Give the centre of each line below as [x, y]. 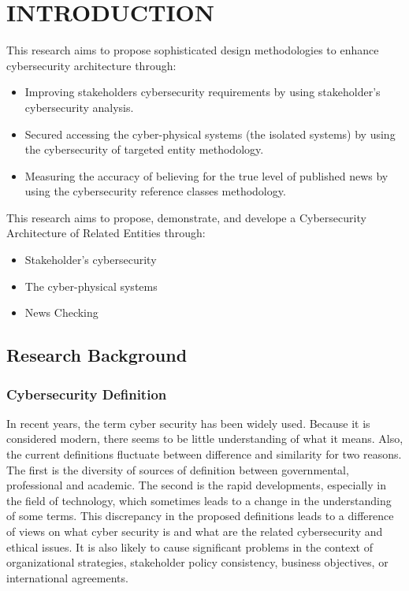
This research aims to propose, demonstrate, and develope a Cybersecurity [186, 217]
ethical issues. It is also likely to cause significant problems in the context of [190, 546]
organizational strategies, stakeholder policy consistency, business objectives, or [197, 562]
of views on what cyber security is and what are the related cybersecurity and [195, 531]
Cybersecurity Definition [87, 394]
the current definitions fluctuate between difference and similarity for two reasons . [204, 454]
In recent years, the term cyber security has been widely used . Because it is [188, 423]
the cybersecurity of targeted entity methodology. [144, 149]
